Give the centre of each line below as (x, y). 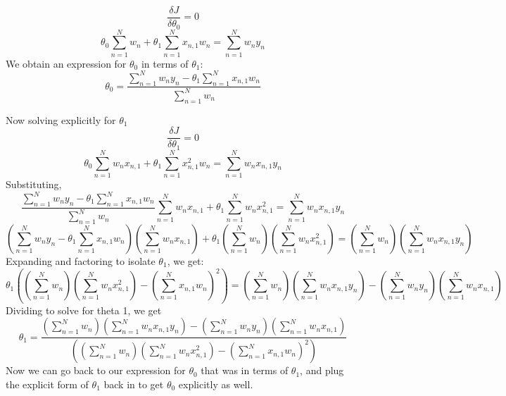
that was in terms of (245, 370)
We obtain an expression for (66, 63)
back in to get (134, 384)
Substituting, (34, 184)
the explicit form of (47, 384)
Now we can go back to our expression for (96, 370)
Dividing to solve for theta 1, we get (84, 310)
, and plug (322, 370)
